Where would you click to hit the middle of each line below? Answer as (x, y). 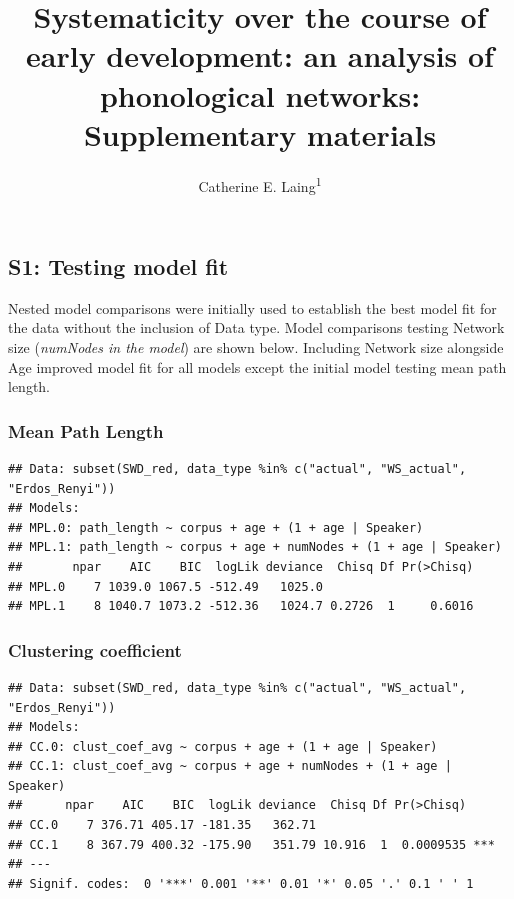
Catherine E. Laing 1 (260, 184)
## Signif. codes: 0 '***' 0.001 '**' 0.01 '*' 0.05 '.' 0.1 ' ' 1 (241, 883)
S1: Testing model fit (118, 265)
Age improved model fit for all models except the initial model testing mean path (257, 366)
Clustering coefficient (95, 649)
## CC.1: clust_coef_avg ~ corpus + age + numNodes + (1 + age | (230, 766)
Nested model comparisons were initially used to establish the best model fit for (252, 307)
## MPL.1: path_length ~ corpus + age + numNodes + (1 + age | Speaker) (255, 547)
